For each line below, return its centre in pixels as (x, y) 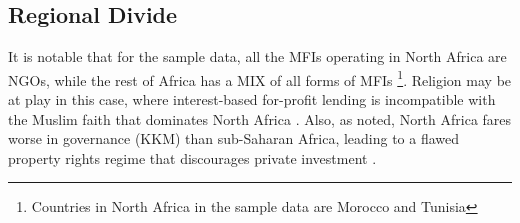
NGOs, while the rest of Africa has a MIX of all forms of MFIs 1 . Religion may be (260, 78)
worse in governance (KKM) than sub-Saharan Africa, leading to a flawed (234, 138)
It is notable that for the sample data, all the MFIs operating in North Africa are (257, 56)
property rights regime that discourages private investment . (192, 157)
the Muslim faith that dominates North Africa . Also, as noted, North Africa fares (260, 118)
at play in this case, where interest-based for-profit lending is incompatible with (252, 99)
